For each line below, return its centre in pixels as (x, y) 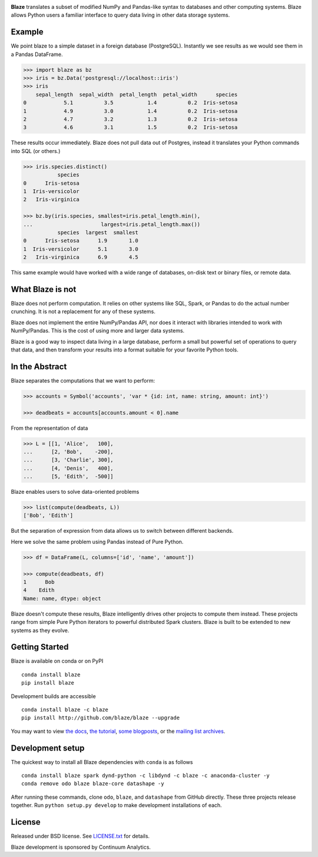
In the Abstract (39, 366)
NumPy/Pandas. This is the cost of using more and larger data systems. (98, 331)
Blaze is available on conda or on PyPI (57, 661)
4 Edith (39, 590)
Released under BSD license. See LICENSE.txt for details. (80, 836)
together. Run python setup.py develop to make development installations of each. (116, 805)
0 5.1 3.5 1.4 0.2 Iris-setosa (130, 103)
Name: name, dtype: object (62, 598)
